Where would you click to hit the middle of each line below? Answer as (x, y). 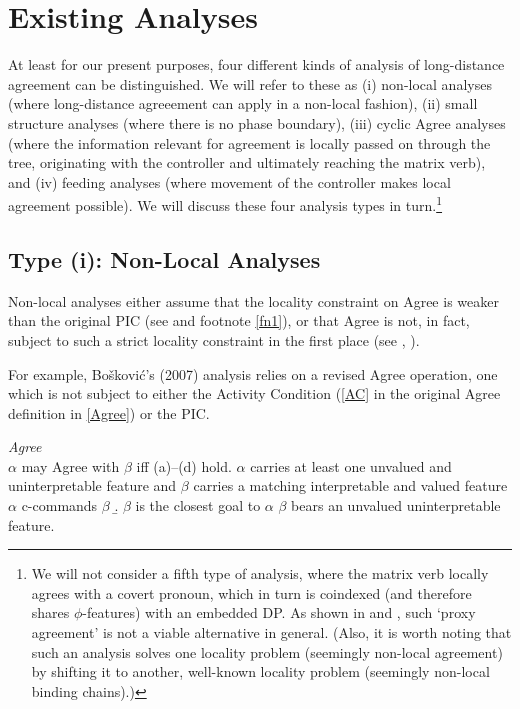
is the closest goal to (198, 505)
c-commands (59, 505)
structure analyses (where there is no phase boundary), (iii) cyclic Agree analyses (257, 122)
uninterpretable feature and (92, 485)
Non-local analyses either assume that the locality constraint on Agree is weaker (253, 300)
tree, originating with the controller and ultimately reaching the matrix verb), (247, 162)
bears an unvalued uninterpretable (396, 505)
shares (50, 612)
